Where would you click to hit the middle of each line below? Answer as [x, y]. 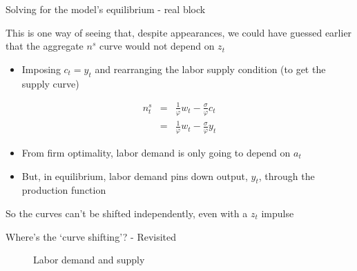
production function [64, 190]
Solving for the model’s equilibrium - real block [106, 9]
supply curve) [50, 83]
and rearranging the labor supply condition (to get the [210, 69]
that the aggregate [45, 46]
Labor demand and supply [89, 260]
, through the [287, 175]
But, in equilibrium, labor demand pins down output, [135, 175]
